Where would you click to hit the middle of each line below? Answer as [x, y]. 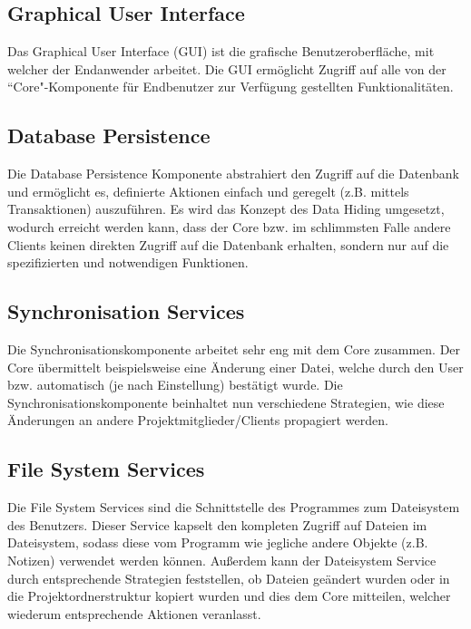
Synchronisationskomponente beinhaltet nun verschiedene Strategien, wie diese [226, 402]
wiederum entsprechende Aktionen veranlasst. [134, 613]
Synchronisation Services [126, 311]
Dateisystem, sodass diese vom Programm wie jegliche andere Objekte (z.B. [218, 542]
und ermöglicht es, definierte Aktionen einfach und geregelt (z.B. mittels [208, 191]
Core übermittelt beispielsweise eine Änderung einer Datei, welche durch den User [235, 367]
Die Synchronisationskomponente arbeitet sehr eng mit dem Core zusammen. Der [234, 348]
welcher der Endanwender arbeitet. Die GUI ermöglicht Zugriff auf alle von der [227, 68]
